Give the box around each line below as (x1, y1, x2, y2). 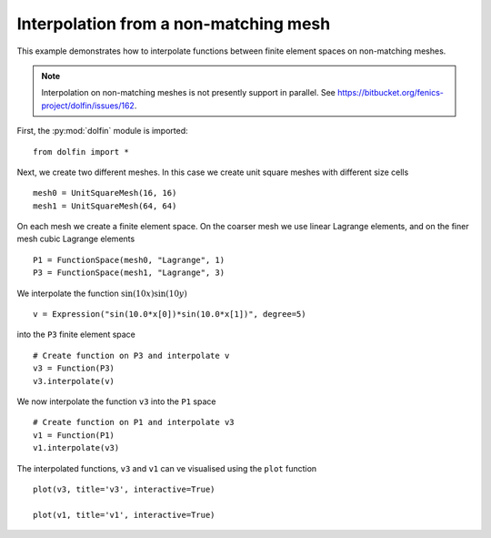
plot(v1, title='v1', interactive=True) (33, 510, 215, 520)
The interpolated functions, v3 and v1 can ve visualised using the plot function (16, 462, 317, 473)
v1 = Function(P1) (33, 430, 115, 441)
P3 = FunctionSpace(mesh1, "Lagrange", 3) (33, 268, 225, 278)
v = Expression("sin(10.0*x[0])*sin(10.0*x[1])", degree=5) (33, 310, 306, 320)
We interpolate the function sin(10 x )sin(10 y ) (16, 288, 188, 299)
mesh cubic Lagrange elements (16, 233, 135, 245)
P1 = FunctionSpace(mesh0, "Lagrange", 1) (33, 255, 225, 265)
